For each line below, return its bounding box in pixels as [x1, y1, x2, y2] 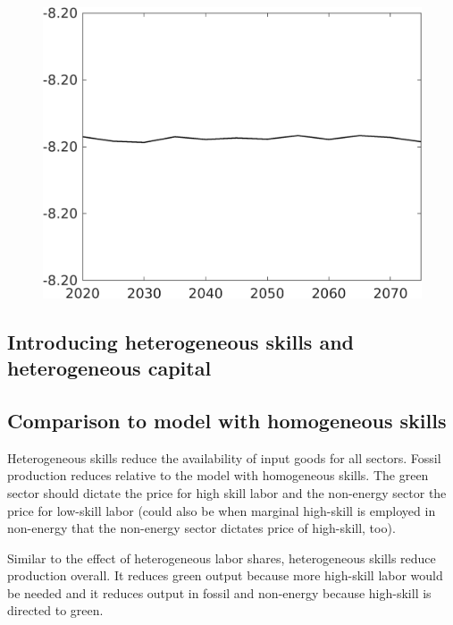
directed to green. [7, 601, 104, 620]
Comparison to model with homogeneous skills [7, 406, 447, 434]
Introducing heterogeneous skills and [7, 327, 354, 355]
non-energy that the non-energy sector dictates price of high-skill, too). [7, 519, 396, 537]
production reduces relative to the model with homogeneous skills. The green [7, 466, 429, 485]
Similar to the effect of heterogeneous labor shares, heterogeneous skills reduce [7, 548, 436, 567]
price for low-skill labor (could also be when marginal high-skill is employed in [7, 501, 436, 519]
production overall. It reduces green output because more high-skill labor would [7, 566, 443, 585]
